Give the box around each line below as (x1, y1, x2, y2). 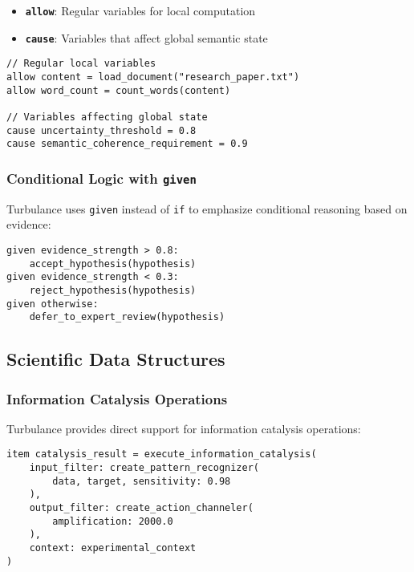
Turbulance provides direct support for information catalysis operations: (6, 420, 361, 436)
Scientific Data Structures (6, 347, 225, 371)
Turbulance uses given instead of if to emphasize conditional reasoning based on (6, 200, 408, 217)
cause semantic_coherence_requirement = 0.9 (6, 138, 248, 150)
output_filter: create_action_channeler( (29, 502, 254, 514)
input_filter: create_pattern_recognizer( (29, 462, 259, 474)
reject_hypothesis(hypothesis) (29, 284, 197, 296)
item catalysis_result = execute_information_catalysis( (6, 448, 317, 460)
